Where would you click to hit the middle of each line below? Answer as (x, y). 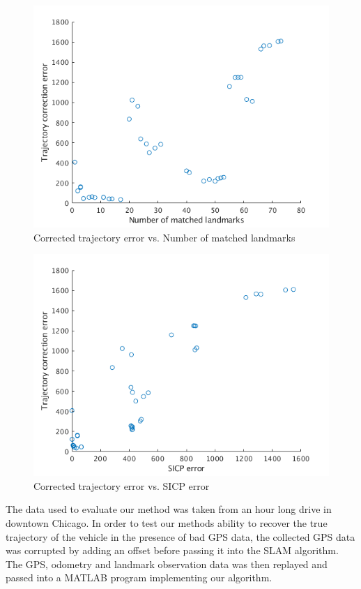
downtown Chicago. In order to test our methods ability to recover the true (167, 522)
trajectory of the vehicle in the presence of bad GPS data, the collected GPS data (180, 536)
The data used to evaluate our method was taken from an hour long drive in (169, 509)
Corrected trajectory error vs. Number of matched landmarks (164, 237)
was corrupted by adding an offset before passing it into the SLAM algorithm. (172, 550)
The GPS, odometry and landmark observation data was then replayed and (167, 564)
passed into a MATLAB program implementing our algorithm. (139, 577)
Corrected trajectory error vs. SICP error (122, 485)
